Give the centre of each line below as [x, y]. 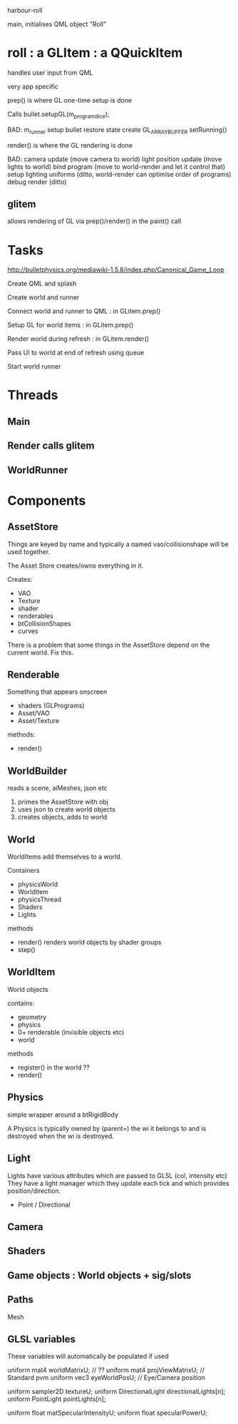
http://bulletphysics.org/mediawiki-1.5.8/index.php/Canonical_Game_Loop [116, 270]
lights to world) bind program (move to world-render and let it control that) [117, 166]
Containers [24, 871]
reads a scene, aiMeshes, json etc [58, 788]
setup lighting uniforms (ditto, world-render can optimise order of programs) [119, 174]
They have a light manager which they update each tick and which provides [118, 1183]
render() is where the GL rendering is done [70, 145]
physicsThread [40, 900]
